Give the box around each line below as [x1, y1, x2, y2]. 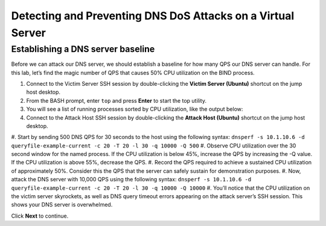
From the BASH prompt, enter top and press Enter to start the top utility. [26, 97, 206, 104]
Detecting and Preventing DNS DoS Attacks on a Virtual [11, 9, 295, 22]
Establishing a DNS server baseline [11, 44, 155, 54]
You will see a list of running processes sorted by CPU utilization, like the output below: [26, 106, 243, 113]
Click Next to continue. [11, 212, 69, 219]
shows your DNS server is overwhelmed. [11, 201, 113, 208]
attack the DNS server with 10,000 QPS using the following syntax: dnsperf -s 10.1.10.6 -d [11, 176, 252, 183]
